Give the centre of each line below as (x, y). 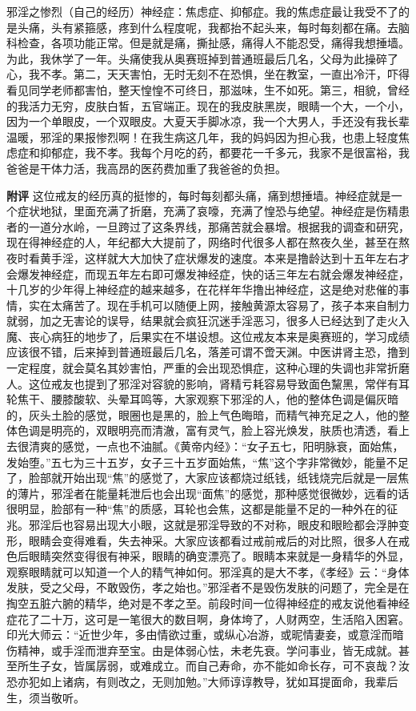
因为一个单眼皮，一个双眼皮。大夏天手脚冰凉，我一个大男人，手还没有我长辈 (208, 121)
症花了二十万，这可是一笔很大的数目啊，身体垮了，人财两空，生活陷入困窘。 (208, 619)
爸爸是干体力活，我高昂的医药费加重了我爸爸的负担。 (146, 168)
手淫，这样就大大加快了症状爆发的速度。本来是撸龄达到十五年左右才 (230, 257)
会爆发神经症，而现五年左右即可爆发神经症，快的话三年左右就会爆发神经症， (208, 273)
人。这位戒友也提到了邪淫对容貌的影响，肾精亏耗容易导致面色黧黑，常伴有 (202, 383)
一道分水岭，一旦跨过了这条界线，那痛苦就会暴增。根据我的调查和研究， (219, 226)
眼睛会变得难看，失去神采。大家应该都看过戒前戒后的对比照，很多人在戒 (219, 540)
